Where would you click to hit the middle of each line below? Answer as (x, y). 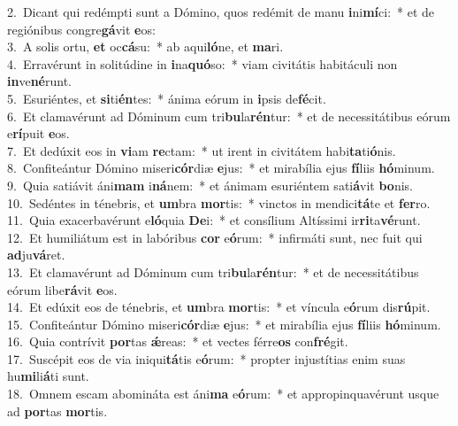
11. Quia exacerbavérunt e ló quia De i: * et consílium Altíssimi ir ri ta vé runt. (214, 220)
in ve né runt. (39, 81)
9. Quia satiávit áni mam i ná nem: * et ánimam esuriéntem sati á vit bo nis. (210, 185)
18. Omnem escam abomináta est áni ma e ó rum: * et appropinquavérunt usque (223, 394)
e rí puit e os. (38, 133)
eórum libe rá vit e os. (62, 289)
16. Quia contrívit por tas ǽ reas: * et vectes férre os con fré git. (178, 341)
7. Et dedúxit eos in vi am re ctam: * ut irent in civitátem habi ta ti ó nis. (202, 150)
